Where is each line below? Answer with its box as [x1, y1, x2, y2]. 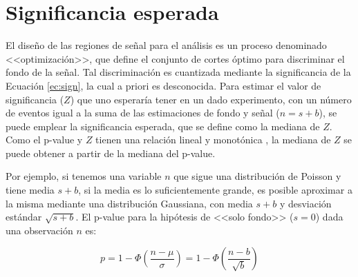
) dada [315, 209, 343, 224]
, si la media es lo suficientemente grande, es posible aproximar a [78, 183, 352, 197]
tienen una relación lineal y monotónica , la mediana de [95, 132, 331, 147]
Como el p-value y [6, 132, 83, 147]
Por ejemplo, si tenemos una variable [6, 169, 162, 183]
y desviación [279, 196, 332, 210]
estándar [6, 209, 42, 224]
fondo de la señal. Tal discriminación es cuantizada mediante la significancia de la [6, 65, 351, 79]
